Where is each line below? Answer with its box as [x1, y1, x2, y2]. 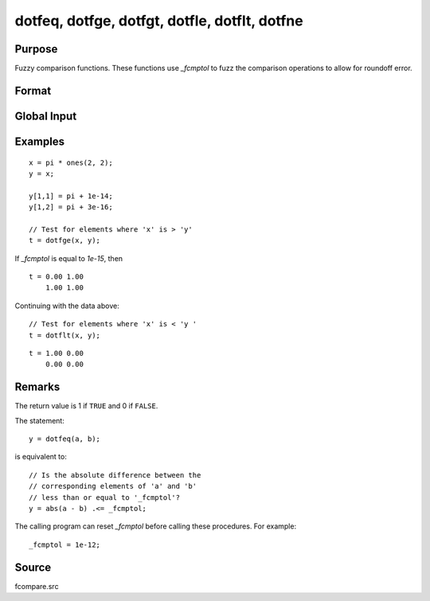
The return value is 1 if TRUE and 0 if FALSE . [14, 401, 158, 411]
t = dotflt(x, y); [29, 330, 101, 340]
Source [14, 560, 52, 574]
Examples [14, 135, 65, 148]
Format [14, 84, 52, 97]
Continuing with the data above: [14, 301, 119, 310]
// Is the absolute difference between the [29, 470, 201, 479]
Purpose [14, 42, 58, 56]
